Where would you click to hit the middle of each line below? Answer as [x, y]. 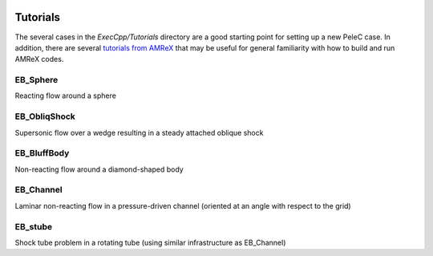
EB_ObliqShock [45, 116]
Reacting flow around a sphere [65, 95]
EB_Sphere [36, 80]
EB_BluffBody [42, 153]
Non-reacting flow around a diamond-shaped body [99, 169]
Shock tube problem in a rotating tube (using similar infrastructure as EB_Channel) [150, 242]
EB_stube [33, 226]
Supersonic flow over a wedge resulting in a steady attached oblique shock [139, 132]
